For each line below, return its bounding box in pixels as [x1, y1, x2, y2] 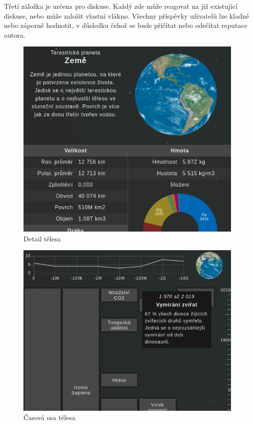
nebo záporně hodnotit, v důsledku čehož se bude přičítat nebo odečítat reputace [4, 20, 247, 30]
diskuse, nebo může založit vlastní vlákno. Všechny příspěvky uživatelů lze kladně [4, 10, 249, 21]
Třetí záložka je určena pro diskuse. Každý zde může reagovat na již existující [4, 1, 237, 11]
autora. [4, 29, 25, 40]
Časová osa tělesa [23, 412, 75, 423]
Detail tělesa [23, 233, 61, 243]
